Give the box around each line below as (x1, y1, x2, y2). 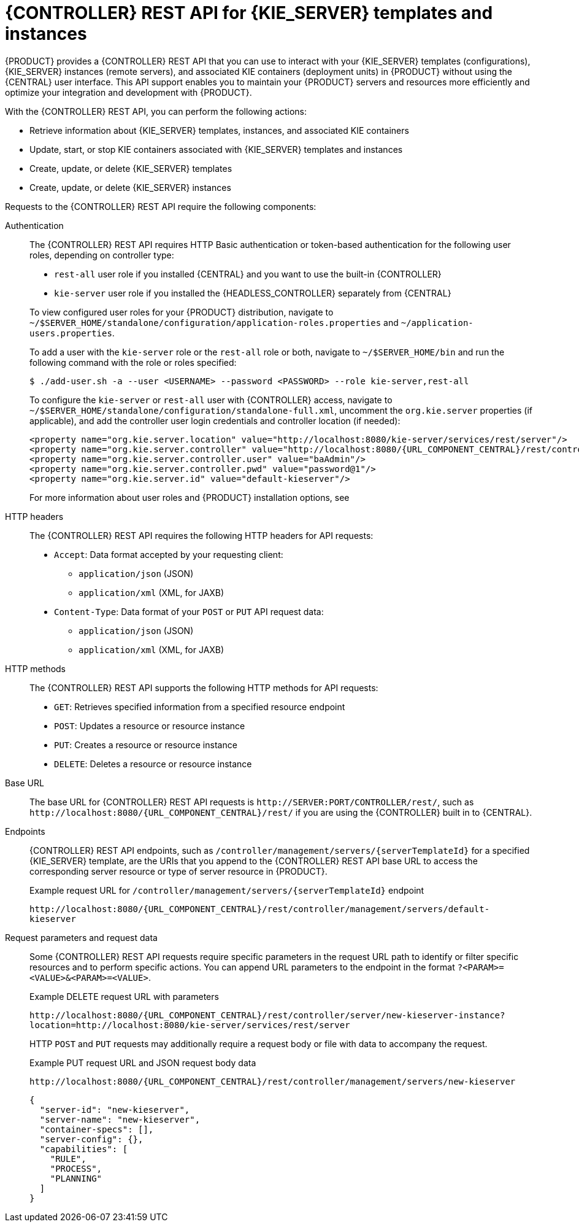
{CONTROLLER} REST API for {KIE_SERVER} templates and (5, 2, 493, 23)
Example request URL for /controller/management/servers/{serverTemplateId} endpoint (29, 884, 424, 896)
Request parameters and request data (5, 932, 158, 943)
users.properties (29, 328, 112, 338)
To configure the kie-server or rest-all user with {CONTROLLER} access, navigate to (29, 394, 393, 405)
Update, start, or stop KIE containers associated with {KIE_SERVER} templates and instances (29, 144, 403, 155)
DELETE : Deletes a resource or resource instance (54, 758, 252, 769)
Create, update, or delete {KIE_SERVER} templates (29, 163, 232, 174)
